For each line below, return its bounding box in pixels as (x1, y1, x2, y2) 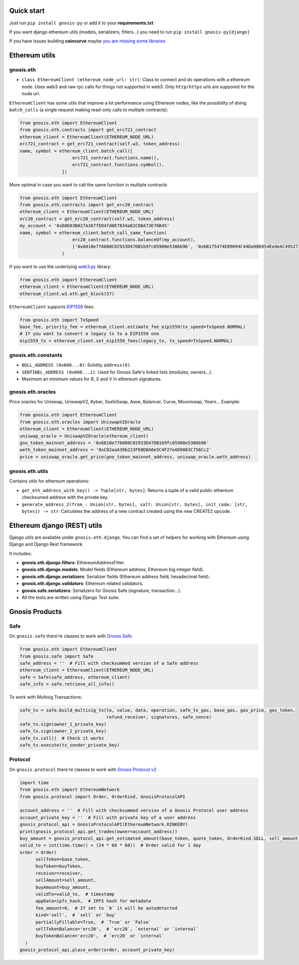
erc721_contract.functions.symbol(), (72, 162, 164, 168)
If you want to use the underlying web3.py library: (9, 263, 112, 269)
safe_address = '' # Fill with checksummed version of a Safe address (19, 660, 199, 666)
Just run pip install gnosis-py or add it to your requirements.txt (9, 20, 154, 26)
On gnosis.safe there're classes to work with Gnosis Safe (9, 633, 132, 639)
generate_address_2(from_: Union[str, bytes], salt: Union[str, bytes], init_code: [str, (21, 501, 248, 507)
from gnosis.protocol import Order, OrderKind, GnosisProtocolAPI (19, 794, 185, 799)
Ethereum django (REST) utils (9, 521, 103, 530)
